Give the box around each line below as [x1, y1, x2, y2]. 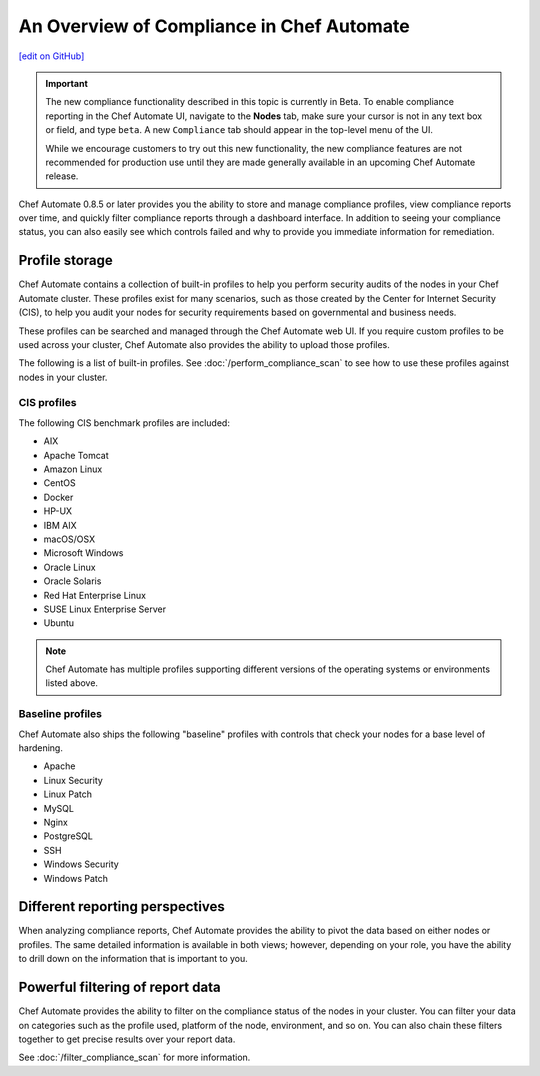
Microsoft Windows [43, 547, 124, 559]
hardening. [18, 742, 64, 754]
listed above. [45, 677, 99, 689]
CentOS [43, 477, 76, 489]
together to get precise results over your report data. [18, 1033, 236, 1045]
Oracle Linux [43, 561, 96, 573]
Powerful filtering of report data [18, 979, 221, 996]
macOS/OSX [43, 533, 95, 545]
